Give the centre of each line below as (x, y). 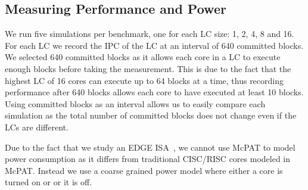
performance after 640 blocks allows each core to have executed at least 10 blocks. (154, 92)
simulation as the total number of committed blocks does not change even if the (151, 115)
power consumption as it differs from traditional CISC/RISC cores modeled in (148, 159)
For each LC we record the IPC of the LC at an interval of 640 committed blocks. (154, 45)
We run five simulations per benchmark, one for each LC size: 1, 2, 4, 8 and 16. (150, 34)
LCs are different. (37, 127)
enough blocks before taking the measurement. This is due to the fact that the (148, 68)
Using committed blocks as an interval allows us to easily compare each (135, 103)
